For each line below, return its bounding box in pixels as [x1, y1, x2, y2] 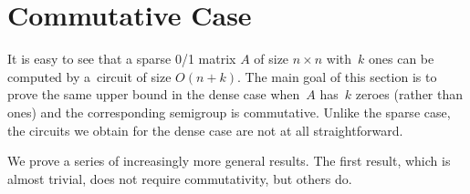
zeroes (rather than [355, 85, 464, 104]
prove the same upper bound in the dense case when [7, 85, 300, 104]
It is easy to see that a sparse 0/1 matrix [7, 49, 236, 68]
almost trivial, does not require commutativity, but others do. [7, 168, 352, 188]
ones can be [368, 49, 434, 68]
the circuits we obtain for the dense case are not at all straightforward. [7, 120, 403, 139]
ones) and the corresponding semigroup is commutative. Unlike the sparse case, [7, 102, 451, 121]
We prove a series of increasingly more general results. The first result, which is [7, 151, 451, 170]
